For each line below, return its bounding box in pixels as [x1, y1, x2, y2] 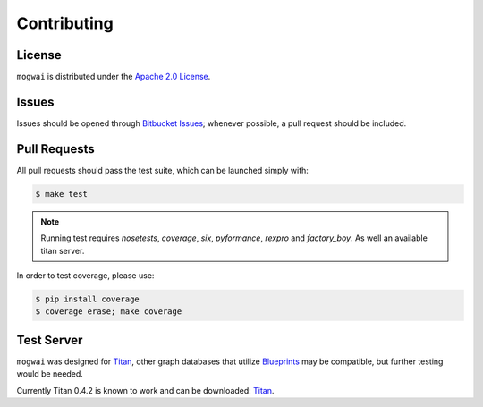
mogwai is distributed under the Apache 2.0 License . [16, 72, 211, 82]
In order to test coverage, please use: [16, 270, 155, 281]
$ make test [35, 189, 89, 199]
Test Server [16, 332, 83, 348]
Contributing [16, 13, 114, 33]
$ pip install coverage [35, 294, 140, 304]
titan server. [40, 245, 85, 256]
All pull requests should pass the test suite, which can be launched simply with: [16, 165, 309, 175]
